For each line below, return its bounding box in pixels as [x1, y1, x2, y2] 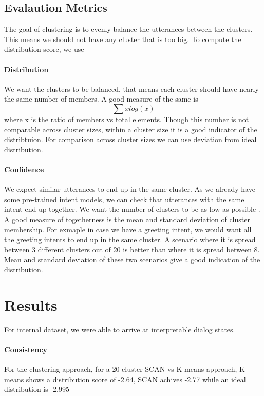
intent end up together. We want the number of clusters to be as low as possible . [4, 204, 260, 214]
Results [4, 294, 58, 315]
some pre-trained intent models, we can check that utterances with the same [4, 193, 244, 204]
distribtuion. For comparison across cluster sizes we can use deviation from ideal [4, 134, 257, 145]
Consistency [4, 344, 48, 354]
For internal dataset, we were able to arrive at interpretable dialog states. [4, 324, 235, 334]
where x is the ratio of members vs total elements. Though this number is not [4, 113, 249, 124]
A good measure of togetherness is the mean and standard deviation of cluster [4, 213, 250, 224]
